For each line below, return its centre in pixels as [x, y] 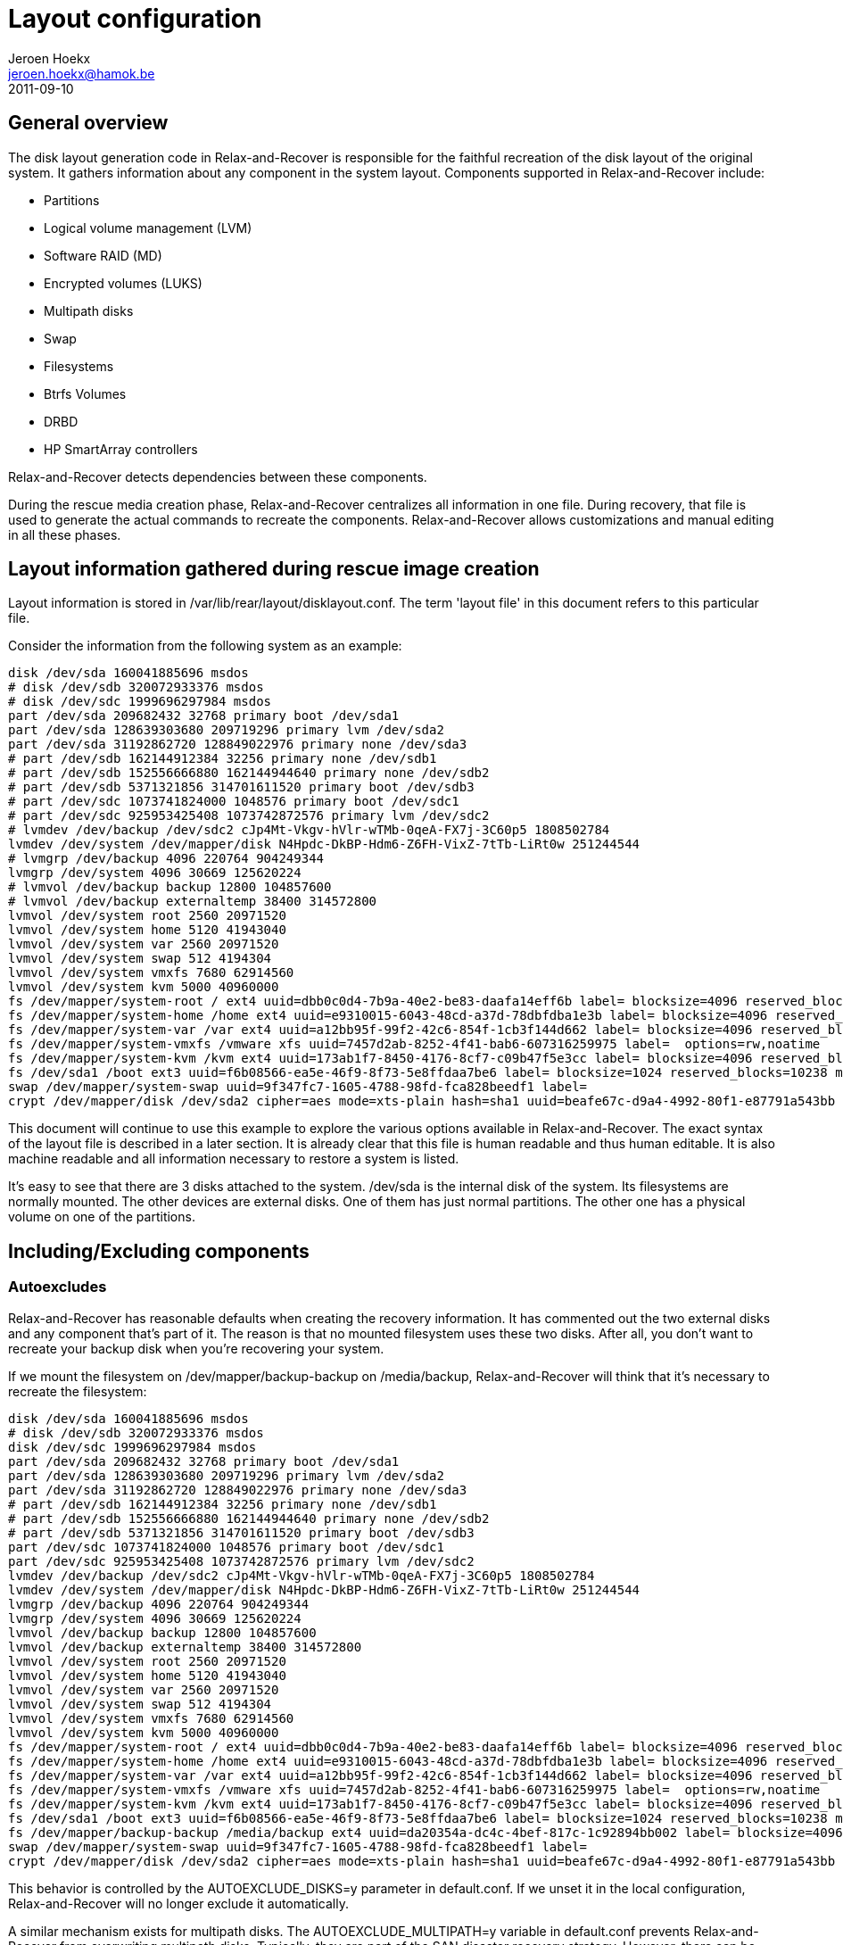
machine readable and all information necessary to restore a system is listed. [234, 1159]
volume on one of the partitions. [102, 1217]
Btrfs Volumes [85, 393]
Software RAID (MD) [103, 255]
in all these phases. [65, 534]
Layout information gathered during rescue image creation [274, 569]
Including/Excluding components [159, 1251]
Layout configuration [135, 19]
